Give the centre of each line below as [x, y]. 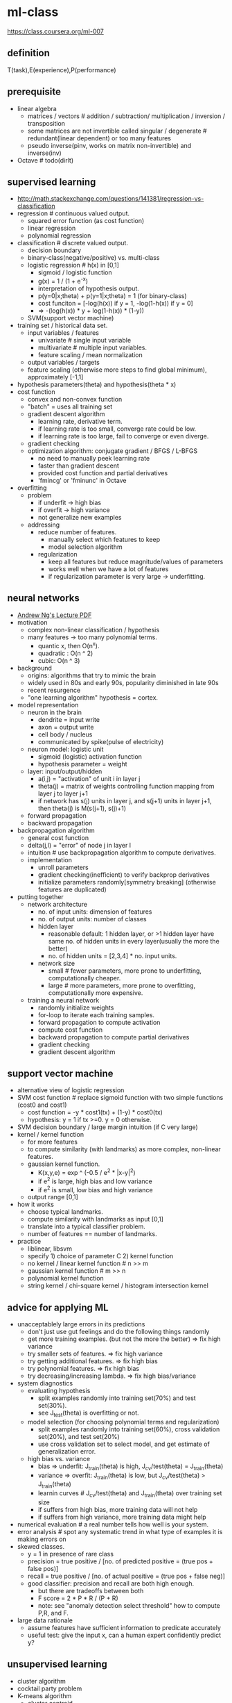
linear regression [52, 228]
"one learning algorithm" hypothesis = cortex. [92, 697]
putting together [40, 896]
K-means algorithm [44, 1695]
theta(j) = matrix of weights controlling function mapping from [126, 786]
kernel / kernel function [51, 1135]
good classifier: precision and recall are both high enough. [111, 1583]
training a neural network [63, 1000]
